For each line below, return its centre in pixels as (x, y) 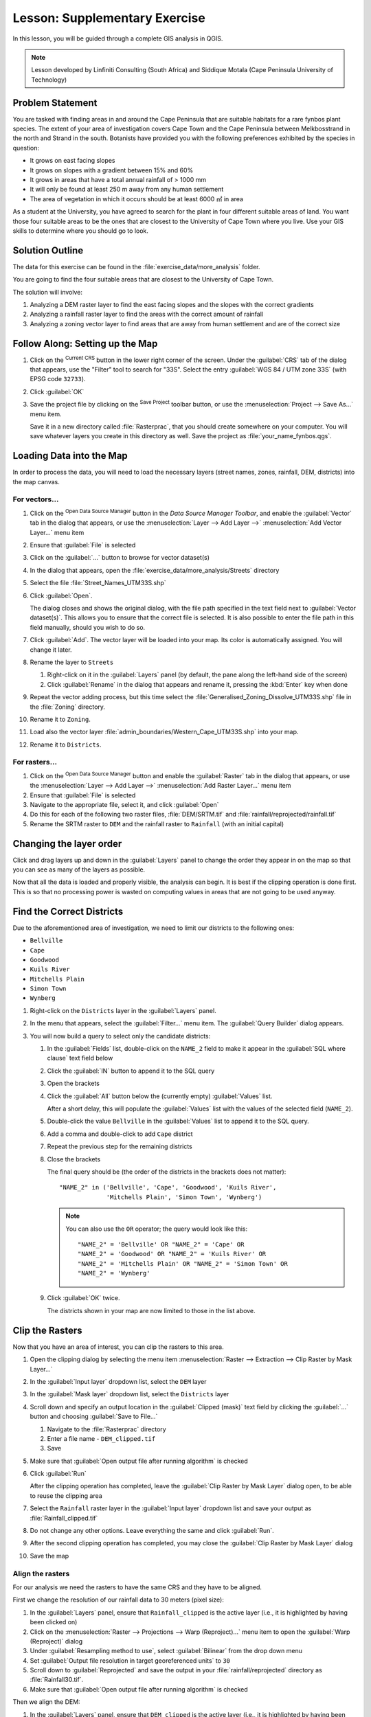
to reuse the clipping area (66, 1496)
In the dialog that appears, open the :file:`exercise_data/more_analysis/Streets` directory (155, 570)
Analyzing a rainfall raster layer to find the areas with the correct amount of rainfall (147, 314)
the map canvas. (36, 481)
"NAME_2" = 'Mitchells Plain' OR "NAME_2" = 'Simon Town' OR (183, 1263)
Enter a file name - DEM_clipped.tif (101, 1438)
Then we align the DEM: (46, 1702)
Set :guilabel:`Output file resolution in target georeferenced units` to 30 (130, 1660)
